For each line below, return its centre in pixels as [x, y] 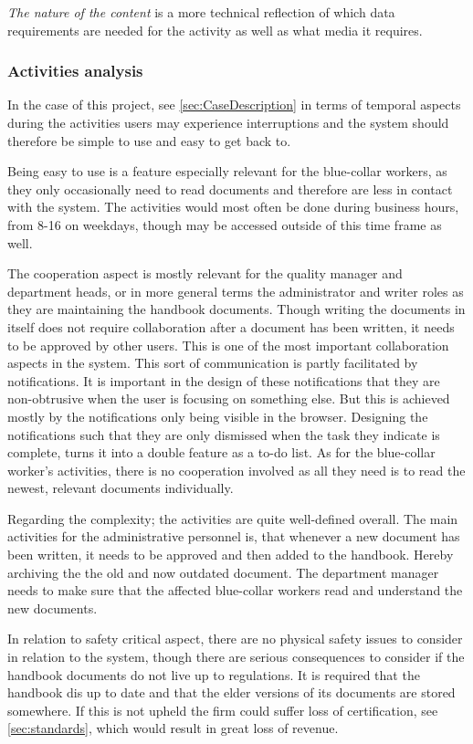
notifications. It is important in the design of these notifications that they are [224, 380]
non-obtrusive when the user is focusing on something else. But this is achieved [229, 398]
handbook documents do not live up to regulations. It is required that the [214, 674]
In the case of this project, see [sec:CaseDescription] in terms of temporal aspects [234, 105]
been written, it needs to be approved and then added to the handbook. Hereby [231, 555]
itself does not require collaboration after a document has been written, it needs [231, 326]
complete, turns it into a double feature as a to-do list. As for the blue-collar [221, 452]
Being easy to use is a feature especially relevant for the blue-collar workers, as [227, 171]
